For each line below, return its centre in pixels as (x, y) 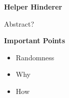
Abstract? (19, 23)
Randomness (35, 57)
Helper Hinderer (33, 7)
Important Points (34, 40)
